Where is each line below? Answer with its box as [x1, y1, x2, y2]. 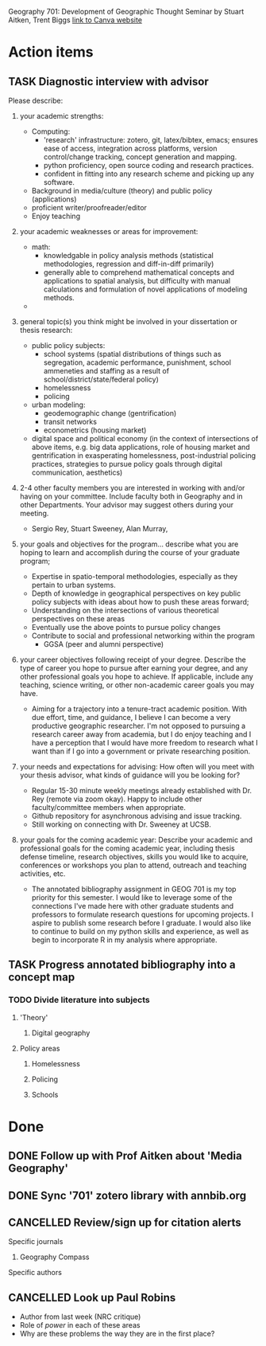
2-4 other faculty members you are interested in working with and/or [19, 483, 245, 492]
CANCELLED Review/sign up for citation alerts [8, 1216, 242, 1230]
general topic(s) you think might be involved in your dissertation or [19, 317, 238, 326]
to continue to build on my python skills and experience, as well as [31, 927, 249, 936]
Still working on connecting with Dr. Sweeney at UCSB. [31, 820, 212, 829]
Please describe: [8, 96, 64, 105]
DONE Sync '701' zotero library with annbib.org [8, 1188, 247, 1202]
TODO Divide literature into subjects [8, 995, 151, 1006]
